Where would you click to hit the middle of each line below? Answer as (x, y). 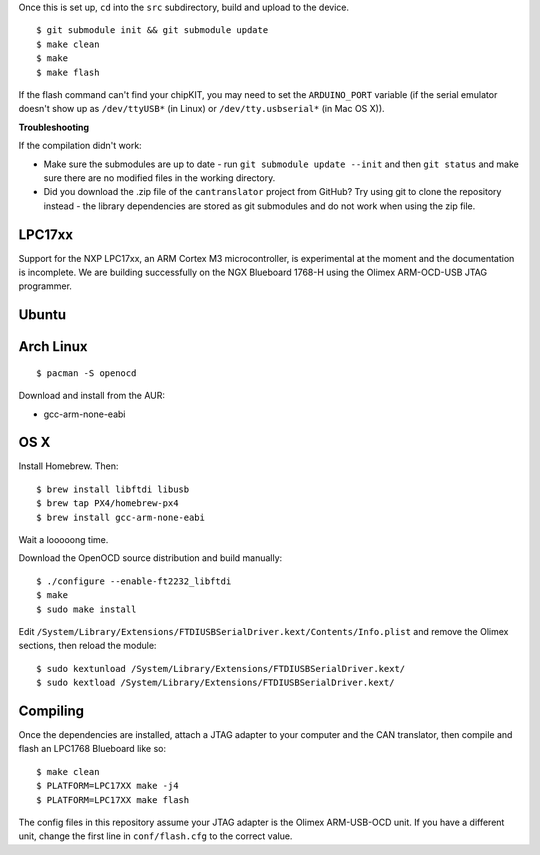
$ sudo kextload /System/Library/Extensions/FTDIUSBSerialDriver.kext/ (215, 683)
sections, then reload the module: (87, 646)
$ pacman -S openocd (86, 373)
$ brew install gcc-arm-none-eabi (120, 517)
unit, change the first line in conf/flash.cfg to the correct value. (155, 836)
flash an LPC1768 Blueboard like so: (92, 749)
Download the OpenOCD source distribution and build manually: (150, 558)
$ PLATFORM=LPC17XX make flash (113, 799)
